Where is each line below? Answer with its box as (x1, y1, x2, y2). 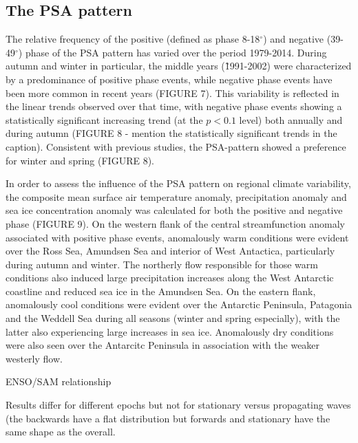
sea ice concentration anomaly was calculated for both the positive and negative (6, 203, 343, 217)
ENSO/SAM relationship (6, 374, 112, 389)
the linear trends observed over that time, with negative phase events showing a (6, 99, 342, 114)
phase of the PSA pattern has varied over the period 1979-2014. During (25, 45, 327, 59)
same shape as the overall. (6, 424, 116, 439)
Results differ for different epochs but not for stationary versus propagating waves (6, 398, 351, 412)
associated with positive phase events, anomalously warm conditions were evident (6, 230, 349, 244)
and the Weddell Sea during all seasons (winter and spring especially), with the (6, 311, 340, 325)
